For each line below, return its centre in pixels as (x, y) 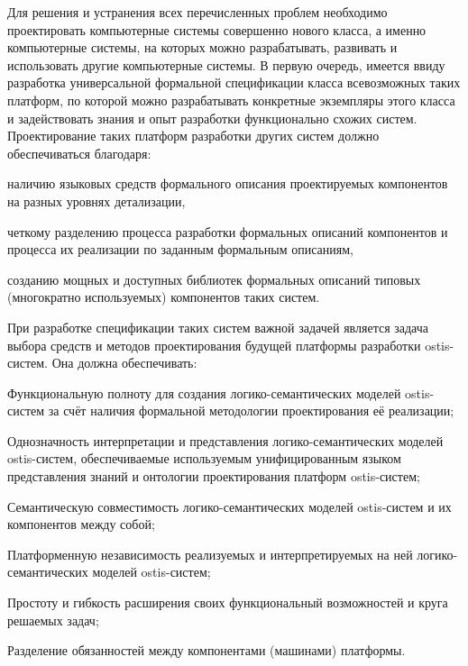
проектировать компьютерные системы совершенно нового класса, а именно (217, 29)
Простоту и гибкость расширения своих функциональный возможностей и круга (228, 602)
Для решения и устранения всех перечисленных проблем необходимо (197, 12)
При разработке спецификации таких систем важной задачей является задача (218, 327)
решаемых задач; (53, 620)
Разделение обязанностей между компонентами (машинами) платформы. (206, 650)
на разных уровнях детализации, (96, 201)
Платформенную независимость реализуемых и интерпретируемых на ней (210, 554)
